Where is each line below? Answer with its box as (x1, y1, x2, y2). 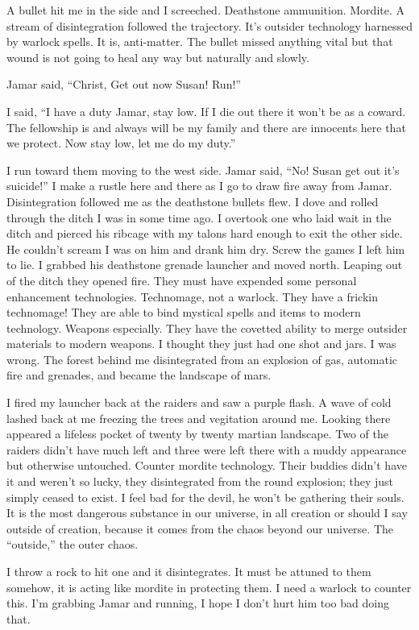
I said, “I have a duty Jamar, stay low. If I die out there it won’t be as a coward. (6, 102, 406, 119)
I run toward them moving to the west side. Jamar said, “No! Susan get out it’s (6, 161, 400, 178)
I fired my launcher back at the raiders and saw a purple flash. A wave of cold (6, 394, 392, 411)
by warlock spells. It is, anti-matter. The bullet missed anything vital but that (6, 33, 393, 50)
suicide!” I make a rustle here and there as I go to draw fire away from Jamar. (6, 177, 392, 194)
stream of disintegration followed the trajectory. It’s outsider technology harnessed (6, 17, 413, 34)
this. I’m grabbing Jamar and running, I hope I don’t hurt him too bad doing (6, 595, 389, 611)
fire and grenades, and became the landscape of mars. (6, 367, 272, 383)
